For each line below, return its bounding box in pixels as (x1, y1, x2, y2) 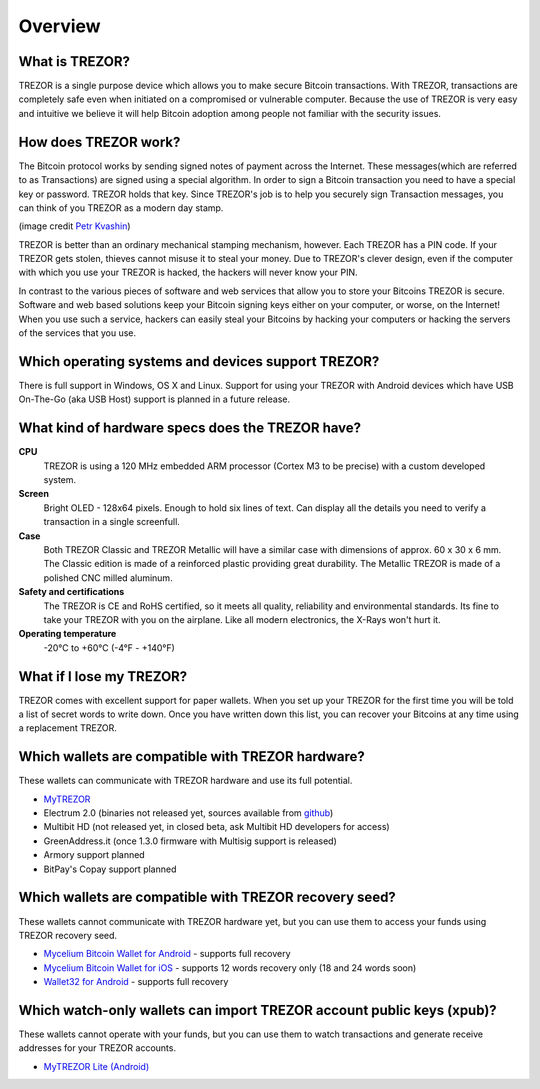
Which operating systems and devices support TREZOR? (18, 353, 380, 370)
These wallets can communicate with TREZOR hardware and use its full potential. (18, 775, 353, 787)
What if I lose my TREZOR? (18, 668, 188, 685)
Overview (18, 15, 101, 37)
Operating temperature (18, 628, 117, 640)
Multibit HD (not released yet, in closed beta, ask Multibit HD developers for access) (43, 821, 390, 833)
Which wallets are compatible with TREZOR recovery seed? (18, 889, 397, 906)
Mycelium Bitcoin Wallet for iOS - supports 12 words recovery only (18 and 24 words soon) (43, 961, 417, 974)
